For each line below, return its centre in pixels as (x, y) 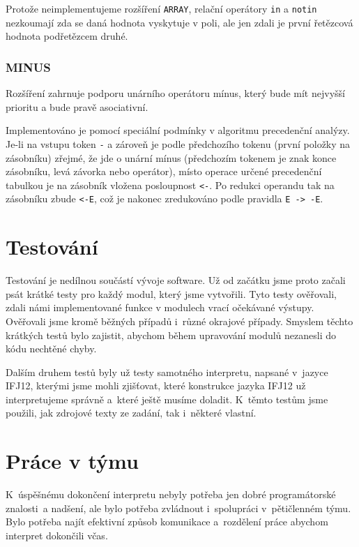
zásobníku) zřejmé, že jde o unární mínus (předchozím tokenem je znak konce (171, 157)
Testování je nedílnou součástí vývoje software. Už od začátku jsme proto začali (176, 280)
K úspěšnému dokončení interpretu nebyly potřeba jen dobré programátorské (171, 494)
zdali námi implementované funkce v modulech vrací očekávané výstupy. (160, 307)
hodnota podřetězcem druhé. (67, 36)
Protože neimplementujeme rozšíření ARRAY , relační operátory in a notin (161, 8)
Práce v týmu (72, 461)
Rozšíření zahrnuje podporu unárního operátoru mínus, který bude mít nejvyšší (175, 93)
